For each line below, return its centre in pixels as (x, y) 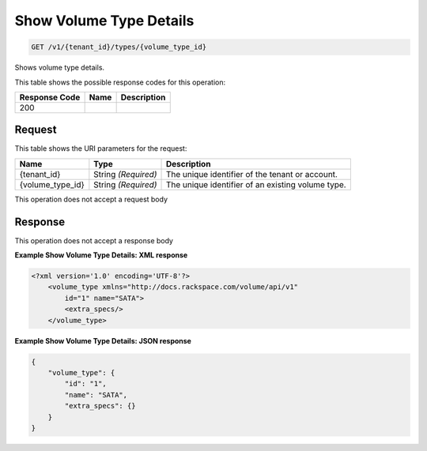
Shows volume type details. (60, 68)
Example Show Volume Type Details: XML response (101, 255)
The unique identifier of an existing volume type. (256, 184)
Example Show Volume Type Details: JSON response (103, 340)
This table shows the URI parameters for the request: (101, 148)
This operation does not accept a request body (91, 199)
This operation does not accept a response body (94, 240)
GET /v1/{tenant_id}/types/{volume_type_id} (119, 47)
